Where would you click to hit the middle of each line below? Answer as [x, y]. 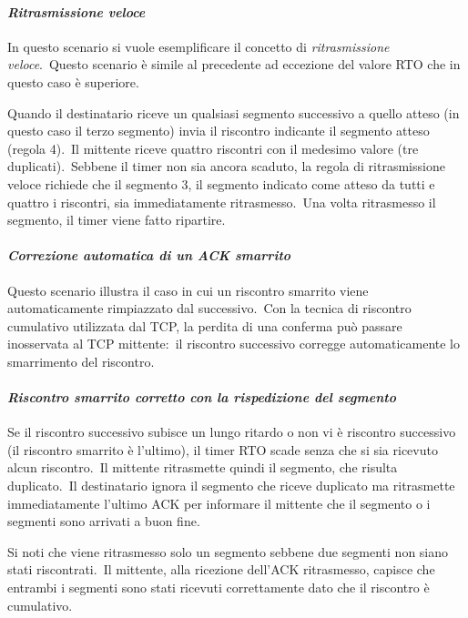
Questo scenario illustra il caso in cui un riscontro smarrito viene [188, 290]
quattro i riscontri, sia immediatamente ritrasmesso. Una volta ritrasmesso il [222, 202]
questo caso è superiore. [73, 81]
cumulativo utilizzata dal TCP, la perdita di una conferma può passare [205, 325]
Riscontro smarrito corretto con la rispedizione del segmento [202, 397]
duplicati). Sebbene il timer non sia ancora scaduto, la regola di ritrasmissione [226, 166]
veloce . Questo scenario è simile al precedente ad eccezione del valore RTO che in [234, 64]
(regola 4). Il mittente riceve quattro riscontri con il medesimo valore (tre [213, 148]
